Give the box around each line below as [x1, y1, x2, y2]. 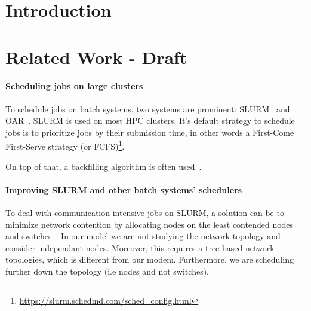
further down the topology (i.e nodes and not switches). [5, 264, 209, 277]
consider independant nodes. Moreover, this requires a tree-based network [5, 241, 275, 254]
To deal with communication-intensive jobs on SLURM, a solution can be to [5, 206, 284, 218]
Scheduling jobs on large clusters [5, 80, 143, 92]
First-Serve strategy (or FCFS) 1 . [5, 138, 125, 152]
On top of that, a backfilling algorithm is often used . [5, 160, 202, 172]
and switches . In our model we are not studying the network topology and [5, 230, 281, 242]
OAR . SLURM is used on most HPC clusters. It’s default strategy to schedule [5, 114, 295, 127]
